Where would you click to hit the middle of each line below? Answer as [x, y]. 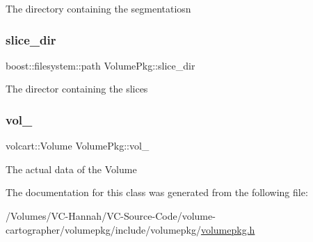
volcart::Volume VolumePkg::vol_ [78, 146]
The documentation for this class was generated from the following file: [157, 192]
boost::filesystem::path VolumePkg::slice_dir [101, 65]
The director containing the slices [77, 89]
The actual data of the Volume [71, 169]
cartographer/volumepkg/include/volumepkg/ [103, 229]
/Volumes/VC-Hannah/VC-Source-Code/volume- [111, 216]
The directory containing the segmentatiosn [98, 8]
